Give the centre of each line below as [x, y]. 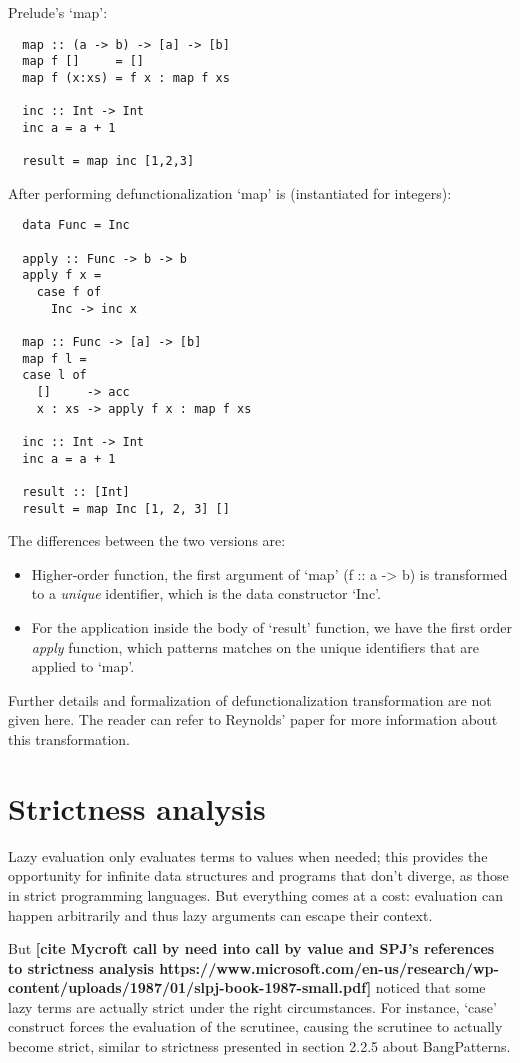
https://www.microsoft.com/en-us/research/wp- [329, 967]
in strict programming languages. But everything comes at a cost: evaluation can [255, 894]
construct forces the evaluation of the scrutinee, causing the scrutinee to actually [255, 1026]
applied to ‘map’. [83, 666]
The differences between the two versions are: [147, 540]
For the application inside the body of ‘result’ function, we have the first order [271, 627]
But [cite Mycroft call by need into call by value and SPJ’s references [251, 948]
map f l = [54, 358]
